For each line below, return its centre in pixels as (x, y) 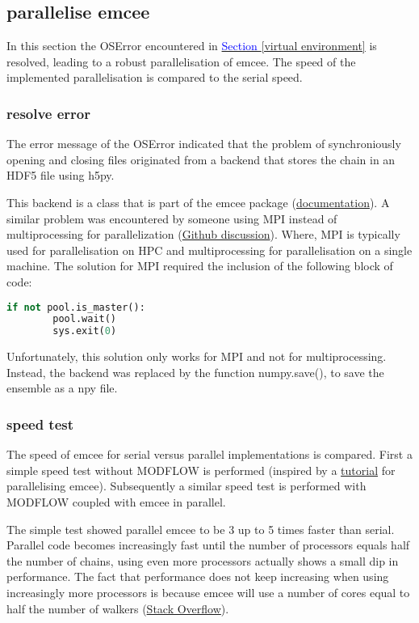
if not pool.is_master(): (76, 307)
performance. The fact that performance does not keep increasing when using (198, 576)
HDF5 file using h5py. (61, 175)
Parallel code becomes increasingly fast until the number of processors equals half (208, 545)
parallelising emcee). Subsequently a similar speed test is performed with (186, 486)
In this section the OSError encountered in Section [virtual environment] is (192, 46)
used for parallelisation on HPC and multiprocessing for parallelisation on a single (209, 250)
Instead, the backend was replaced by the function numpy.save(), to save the (195, 372)
